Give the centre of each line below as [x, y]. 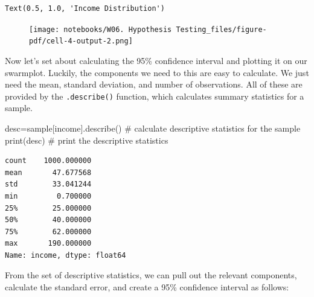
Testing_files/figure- [221, 29]
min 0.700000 [48, 196]
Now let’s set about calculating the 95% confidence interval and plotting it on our [156, 60]
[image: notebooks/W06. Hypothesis [101, 29]
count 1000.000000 [48, 161]
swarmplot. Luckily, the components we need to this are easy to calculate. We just [157, 72]
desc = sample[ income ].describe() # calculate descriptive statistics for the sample [153, 128]
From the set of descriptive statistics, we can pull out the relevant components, [151, 275]
